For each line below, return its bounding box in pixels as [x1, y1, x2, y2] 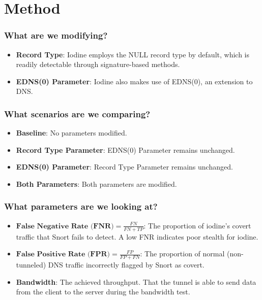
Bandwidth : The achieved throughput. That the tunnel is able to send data [16, 276, 256, 287]
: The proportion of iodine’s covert [143, 220, 251, 230]
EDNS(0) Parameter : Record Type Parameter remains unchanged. [16, 161, 233, 172]
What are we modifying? [4, 29, 108, 42]
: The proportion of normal [140, 248, 225, 259]
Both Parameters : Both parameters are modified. [16, 178, 177, 189]
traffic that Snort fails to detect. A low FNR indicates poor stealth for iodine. [16, 231, 258, 242]
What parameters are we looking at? [4, 200, 158, 213]
